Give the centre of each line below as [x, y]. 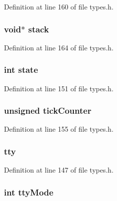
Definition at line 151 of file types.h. [59, 88]
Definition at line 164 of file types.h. [59, 47]
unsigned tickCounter [48, 110]
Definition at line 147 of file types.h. [59, 170]
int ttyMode [29, 192]
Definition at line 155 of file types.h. [59, 129]
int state [21, 70]
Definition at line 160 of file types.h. [59, 6]
